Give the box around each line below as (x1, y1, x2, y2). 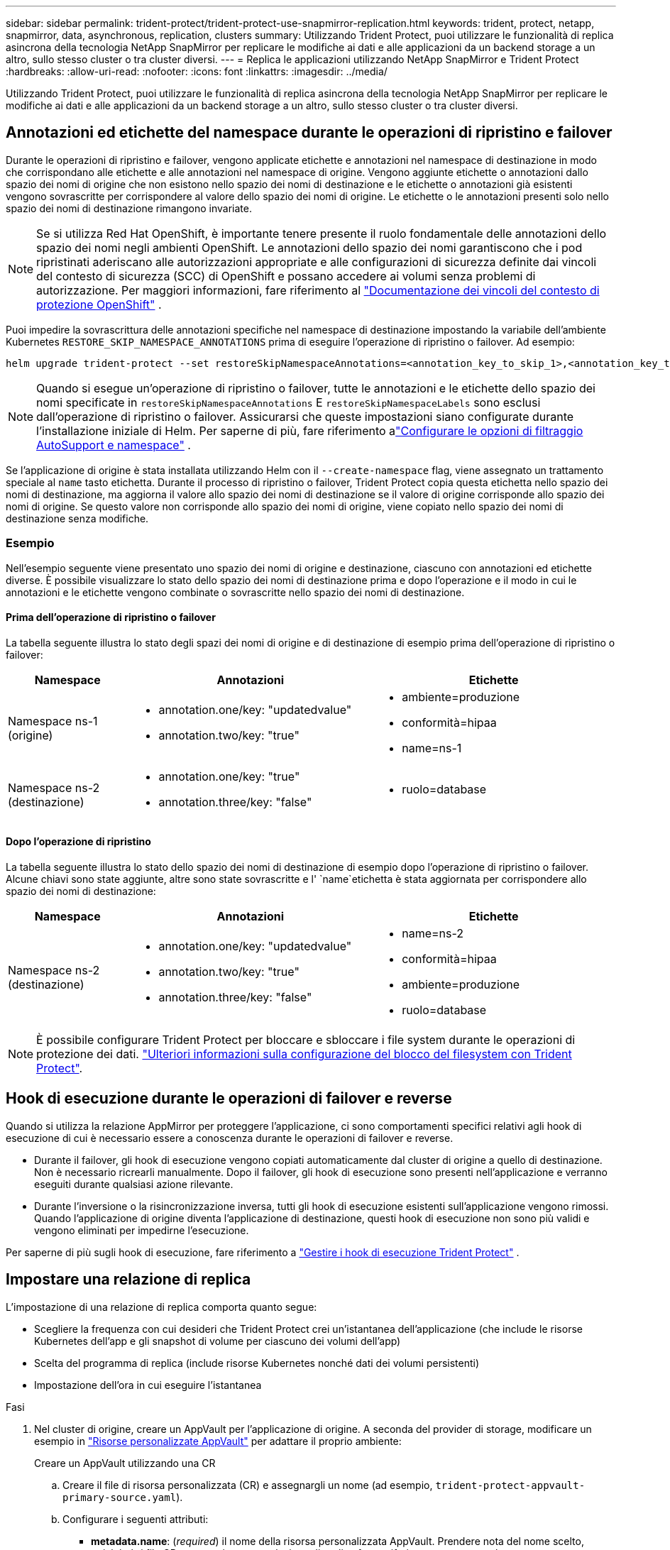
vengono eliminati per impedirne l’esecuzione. (34, 1224, 249, 1236)
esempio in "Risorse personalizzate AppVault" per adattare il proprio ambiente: (34, 1434, 402, 1447)
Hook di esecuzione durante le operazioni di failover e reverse (6, 1089, 452, 1108)
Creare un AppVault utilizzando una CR (34, 1456, 216, 1469)
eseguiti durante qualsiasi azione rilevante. (34, 1177, 234, 1190)
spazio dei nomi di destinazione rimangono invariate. (6, 202, 252, 214)
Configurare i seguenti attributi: (62, 1512, 209, 1525)
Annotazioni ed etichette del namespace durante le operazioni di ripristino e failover (6, 123, 613, 142)
